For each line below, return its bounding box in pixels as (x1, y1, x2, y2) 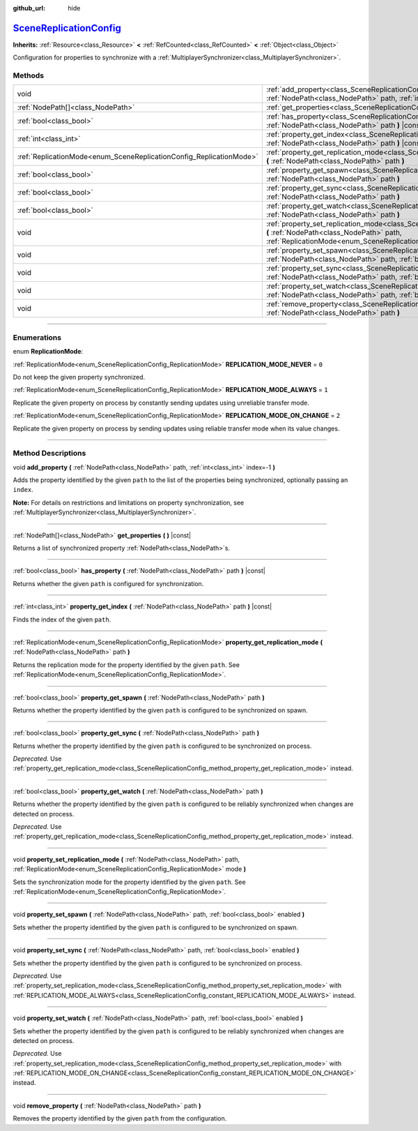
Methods (13, 70, 45, 80)
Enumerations (13, 332, 62, 342)
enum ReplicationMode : (13, 347, 84, 356)
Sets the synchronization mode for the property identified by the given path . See (13, 878, 247, 886)
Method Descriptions (13, 449, 86, 458)
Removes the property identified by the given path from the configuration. (13, 1114, 227, 1123)
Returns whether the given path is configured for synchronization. (13, 579, 204, 587)
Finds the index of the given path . (13, 615, 111, 624)
